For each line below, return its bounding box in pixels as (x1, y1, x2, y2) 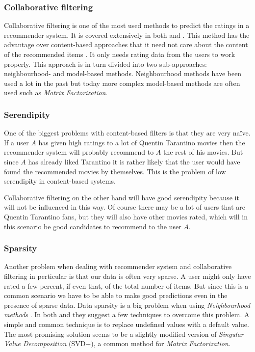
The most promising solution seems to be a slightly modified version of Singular (4, 328, 244, 339)
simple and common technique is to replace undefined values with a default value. (4, 319, 249, 329)
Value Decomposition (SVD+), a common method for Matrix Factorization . (4, 338, 230, 349)
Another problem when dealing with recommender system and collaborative (4, 261, 232, 271)
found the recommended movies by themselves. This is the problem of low (4, 166, 226, 176)
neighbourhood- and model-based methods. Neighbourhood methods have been (4, 68, 242, 79)
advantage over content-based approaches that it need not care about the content (4, 39, 248, 50)
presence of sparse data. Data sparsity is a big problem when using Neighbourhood (4, 299, 251, 310)
